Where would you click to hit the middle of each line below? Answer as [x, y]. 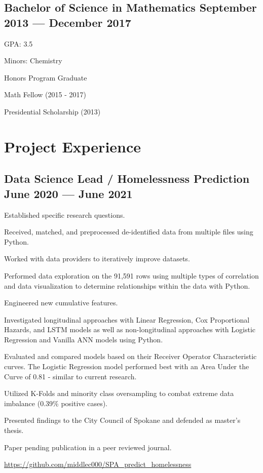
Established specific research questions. [65, 214]
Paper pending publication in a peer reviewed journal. [88, 447]
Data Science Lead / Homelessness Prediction [127, 179]
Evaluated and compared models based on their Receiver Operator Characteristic [130, 356]
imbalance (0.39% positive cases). [56, 403]
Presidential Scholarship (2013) [52, 111]
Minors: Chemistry [33, 61]
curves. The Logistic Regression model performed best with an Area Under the [127, 366]
